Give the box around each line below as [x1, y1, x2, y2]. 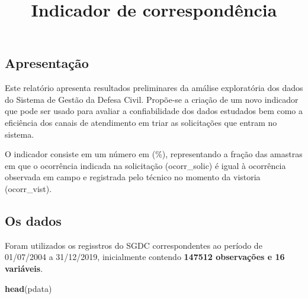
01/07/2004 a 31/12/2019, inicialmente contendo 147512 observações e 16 [5, 251, 285, 263]
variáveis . [5, 262, 43, 274]
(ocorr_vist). [5, 182, 52, 194]
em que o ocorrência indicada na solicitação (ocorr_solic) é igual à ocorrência [5, 159, 286, 171]
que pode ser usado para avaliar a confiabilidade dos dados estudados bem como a [5, 105, 303, 117]
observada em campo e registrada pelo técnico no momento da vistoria [5, 171, 261, 183]
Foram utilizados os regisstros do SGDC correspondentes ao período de [5, 239, 262, 251]
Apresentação [5, 54, 89, 72]
